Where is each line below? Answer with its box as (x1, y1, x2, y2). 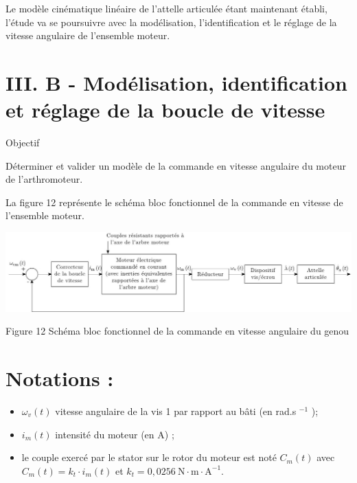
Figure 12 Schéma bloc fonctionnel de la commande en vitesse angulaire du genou (5, 324, 349, 338)
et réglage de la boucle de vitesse (5, 96, 325, 124)
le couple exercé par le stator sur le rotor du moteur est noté (21, 450, 277, 464)
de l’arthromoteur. (5, 172, 83, 186)
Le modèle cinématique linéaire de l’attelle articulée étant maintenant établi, (5, 1, 327, 15)
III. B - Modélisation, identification (5, 68, 348, 96)
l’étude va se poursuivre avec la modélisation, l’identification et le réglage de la (5, 14, 337, 29)
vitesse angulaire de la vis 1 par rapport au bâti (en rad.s (55, 404, 297, 418)
